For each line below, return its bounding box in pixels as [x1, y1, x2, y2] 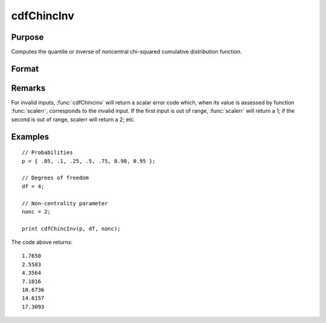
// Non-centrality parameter [22, 200, 108, 206]
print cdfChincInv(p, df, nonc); [22, 225, 121, 232]
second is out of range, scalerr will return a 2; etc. [11, 115, 136, 123]
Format [11, 63, 39, 74]
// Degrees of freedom [22, 174, 89, 181]
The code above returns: [11, 238, 72, 246]
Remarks [11, 83, 46, 93]
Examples [11, 132, 50, 142]
